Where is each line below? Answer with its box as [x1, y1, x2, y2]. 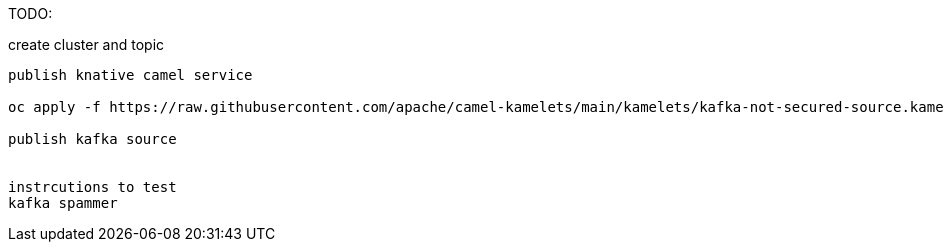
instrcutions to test [8, 179, 177, 195]
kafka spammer [8, 195, 118, 211]
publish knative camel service [8, 67, 253, 83]
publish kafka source [8, 131, 177, 147]
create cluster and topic [8, 36, 165, 53]
